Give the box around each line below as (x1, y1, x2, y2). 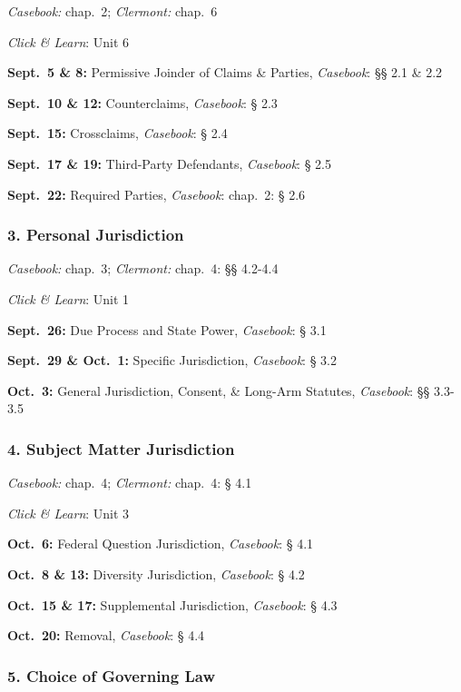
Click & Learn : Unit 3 (7, 503, 130, 522)
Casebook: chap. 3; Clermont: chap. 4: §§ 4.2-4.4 (7, 259, 279, 278)
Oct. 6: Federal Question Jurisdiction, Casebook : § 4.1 (7, 534, 314, 553)
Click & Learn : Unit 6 (7, 32, 130, 51)
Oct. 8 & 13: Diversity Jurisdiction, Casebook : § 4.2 (7, 564, 305, 583)
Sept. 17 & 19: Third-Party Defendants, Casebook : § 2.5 (7, 153, 331, 173)
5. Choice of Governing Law (7, 664, 216, 687)
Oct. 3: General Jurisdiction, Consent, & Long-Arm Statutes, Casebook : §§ (7, 381, 430, 400)
